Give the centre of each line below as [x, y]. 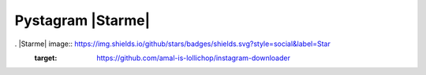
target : [46, 58]
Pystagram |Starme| [82, 20]
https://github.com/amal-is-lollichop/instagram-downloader [194, 58]
